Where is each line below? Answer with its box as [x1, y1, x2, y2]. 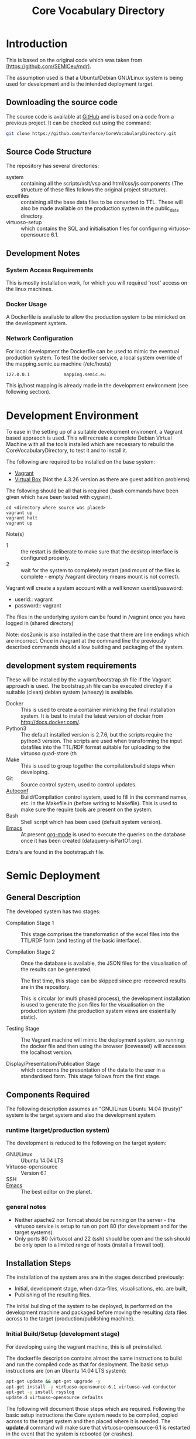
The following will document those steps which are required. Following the [6, 1406, 185, 1413]
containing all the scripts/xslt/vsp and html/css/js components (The [20, 180, 183, 187]
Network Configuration [6, 335, 74, 343]
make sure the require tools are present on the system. [20, 806, 153, 813]
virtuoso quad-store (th [20, 750, 77, 757]
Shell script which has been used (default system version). [20, 819, 162, 826]
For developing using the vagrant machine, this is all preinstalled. [6, 1343, 163, 1350]
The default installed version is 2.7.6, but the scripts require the [20, 731, 173, 738]
